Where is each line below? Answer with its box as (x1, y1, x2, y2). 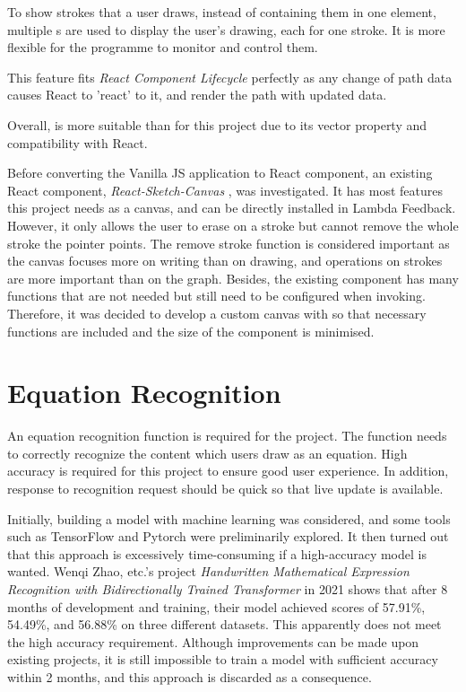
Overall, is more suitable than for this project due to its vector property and (7, 115, 427, 134)
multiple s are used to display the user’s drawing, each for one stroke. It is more (7, 20, 445, 39)
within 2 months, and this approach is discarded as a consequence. (7, 667, 372, 686)
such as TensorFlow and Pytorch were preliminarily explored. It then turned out (7, 527, 449, 546)
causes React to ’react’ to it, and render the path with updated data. (7, 85, 387, 104)
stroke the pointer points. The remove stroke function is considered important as (7, 233, 450, 252)
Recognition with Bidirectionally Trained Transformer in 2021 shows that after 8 (7, 579, 448, 598)
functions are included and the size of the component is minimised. (7, 321, 375, 340)
